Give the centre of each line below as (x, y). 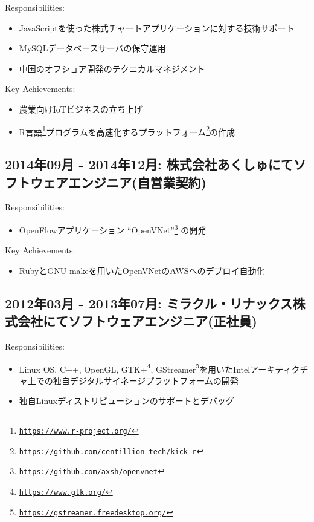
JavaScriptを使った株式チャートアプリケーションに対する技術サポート (157, 28)
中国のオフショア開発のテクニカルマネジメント (112, 68)
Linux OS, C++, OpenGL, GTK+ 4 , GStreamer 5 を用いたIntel (135, 368)
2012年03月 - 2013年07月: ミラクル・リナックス (149, 303)
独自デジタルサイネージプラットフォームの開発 (146, 380)
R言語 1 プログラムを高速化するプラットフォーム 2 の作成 (127, 131)
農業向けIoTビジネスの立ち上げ (81, 109)
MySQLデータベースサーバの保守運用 (92, 48)
